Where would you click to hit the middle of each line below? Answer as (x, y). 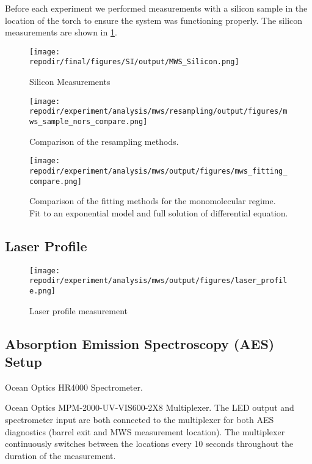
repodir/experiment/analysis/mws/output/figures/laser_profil (158, 281)
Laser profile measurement (79, 310)
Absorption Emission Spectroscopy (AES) (140, 343)
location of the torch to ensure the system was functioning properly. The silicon (154, 20)
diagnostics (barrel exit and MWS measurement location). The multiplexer (145, 431)
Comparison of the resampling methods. (104, 141)
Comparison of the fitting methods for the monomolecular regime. (153, 201)
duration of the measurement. (60, 455)
